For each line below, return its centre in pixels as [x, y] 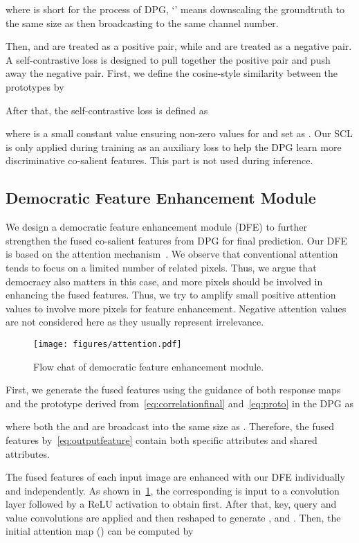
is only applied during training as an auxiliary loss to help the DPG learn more [174, 146]
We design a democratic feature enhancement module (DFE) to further [156, 227]
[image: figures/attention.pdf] [108, 344]
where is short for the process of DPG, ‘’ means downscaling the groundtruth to [175, 9]
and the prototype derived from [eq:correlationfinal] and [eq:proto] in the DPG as [179, 403]
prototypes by [35, 86]
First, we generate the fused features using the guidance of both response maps [173, 390]
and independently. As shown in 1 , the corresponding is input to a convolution [173, 490]
